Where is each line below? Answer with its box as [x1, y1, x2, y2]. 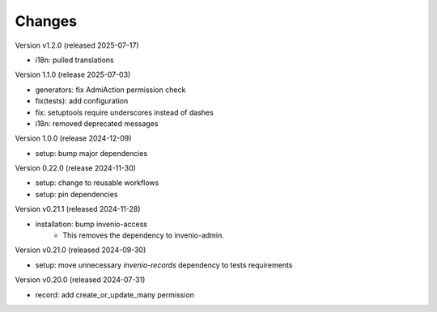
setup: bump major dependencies [35, 148, 148, 158]
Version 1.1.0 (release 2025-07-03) [15, 70, 131, 80]
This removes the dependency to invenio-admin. [62, 230, 224, 240]
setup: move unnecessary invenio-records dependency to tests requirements [35, 259, 293, 270]
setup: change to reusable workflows [35, 178, 159, 188]
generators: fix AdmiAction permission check [35, 85, 186, 95]
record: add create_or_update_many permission [35, 289, 194, 299]
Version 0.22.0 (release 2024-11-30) [15, 163, 137, 173]
